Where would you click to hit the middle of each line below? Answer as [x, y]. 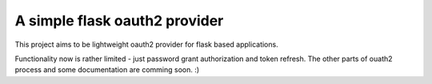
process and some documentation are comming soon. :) [107, 70]
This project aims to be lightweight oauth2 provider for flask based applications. [147, 44]
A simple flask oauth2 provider [119, 21]
